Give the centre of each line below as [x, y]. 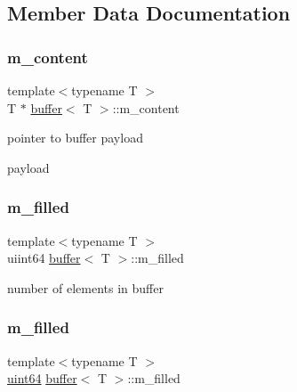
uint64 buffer [42, 378]
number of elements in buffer [85, 287]
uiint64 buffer [44, 258]
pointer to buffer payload [75, 138]
